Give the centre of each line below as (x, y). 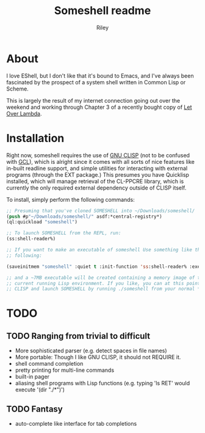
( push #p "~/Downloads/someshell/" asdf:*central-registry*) (85, 216)
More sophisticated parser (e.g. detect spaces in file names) (91, 351)
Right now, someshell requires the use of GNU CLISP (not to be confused (98, 155)
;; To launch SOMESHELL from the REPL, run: (64, 233)
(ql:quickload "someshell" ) (42, 222)
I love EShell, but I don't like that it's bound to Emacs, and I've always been (100, 76)
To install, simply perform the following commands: (71, 199)
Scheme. (17, 89)
